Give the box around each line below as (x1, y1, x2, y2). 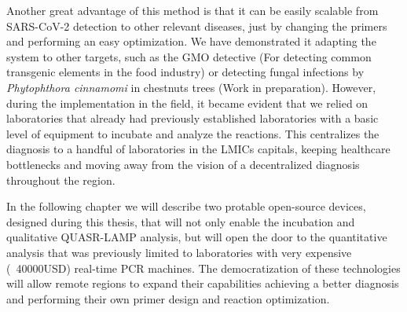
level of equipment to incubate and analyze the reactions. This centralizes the (6, 125, 379, 141)
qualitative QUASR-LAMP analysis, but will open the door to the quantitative (6, 229, 387, 245)
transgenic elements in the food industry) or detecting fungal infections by (6, 64, 365, 80)
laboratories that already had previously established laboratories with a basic (6, 110, 379, 127)
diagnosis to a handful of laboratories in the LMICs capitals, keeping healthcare (6, 141, 390, 157)
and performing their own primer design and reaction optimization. (6, 290, 330, 306)
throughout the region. (6, 171, 115, 188)
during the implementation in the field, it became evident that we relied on (6, 94, 368, 111)
